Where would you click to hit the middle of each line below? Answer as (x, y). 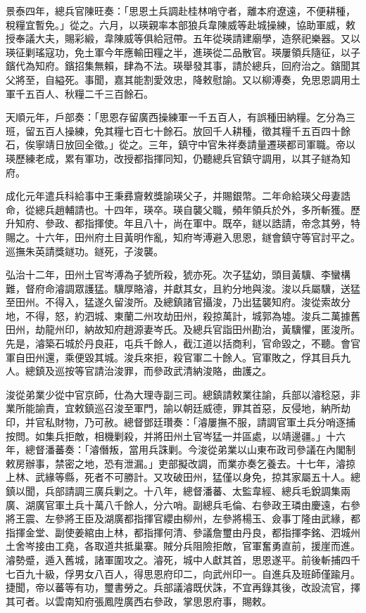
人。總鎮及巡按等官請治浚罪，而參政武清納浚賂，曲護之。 (139, 371)
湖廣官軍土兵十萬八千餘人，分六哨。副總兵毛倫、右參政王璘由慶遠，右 (188, 504)
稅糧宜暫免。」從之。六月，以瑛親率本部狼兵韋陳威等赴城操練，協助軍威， (176, 24)
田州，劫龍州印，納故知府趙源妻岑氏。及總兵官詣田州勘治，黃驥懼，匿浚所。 (183, 329)
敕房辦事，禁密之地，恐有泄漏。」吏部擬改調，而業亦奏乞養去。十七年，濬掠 (181, 463)
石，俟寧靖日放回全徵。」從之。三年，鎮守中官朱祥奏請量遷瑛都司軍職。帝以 (181, 144)
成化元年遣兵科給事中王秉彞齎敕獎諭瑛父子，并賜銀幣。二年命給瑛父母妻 (173, 196)
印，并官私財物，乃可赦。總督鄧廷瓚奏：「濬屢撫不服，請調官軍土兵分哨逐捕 (181, 422)
